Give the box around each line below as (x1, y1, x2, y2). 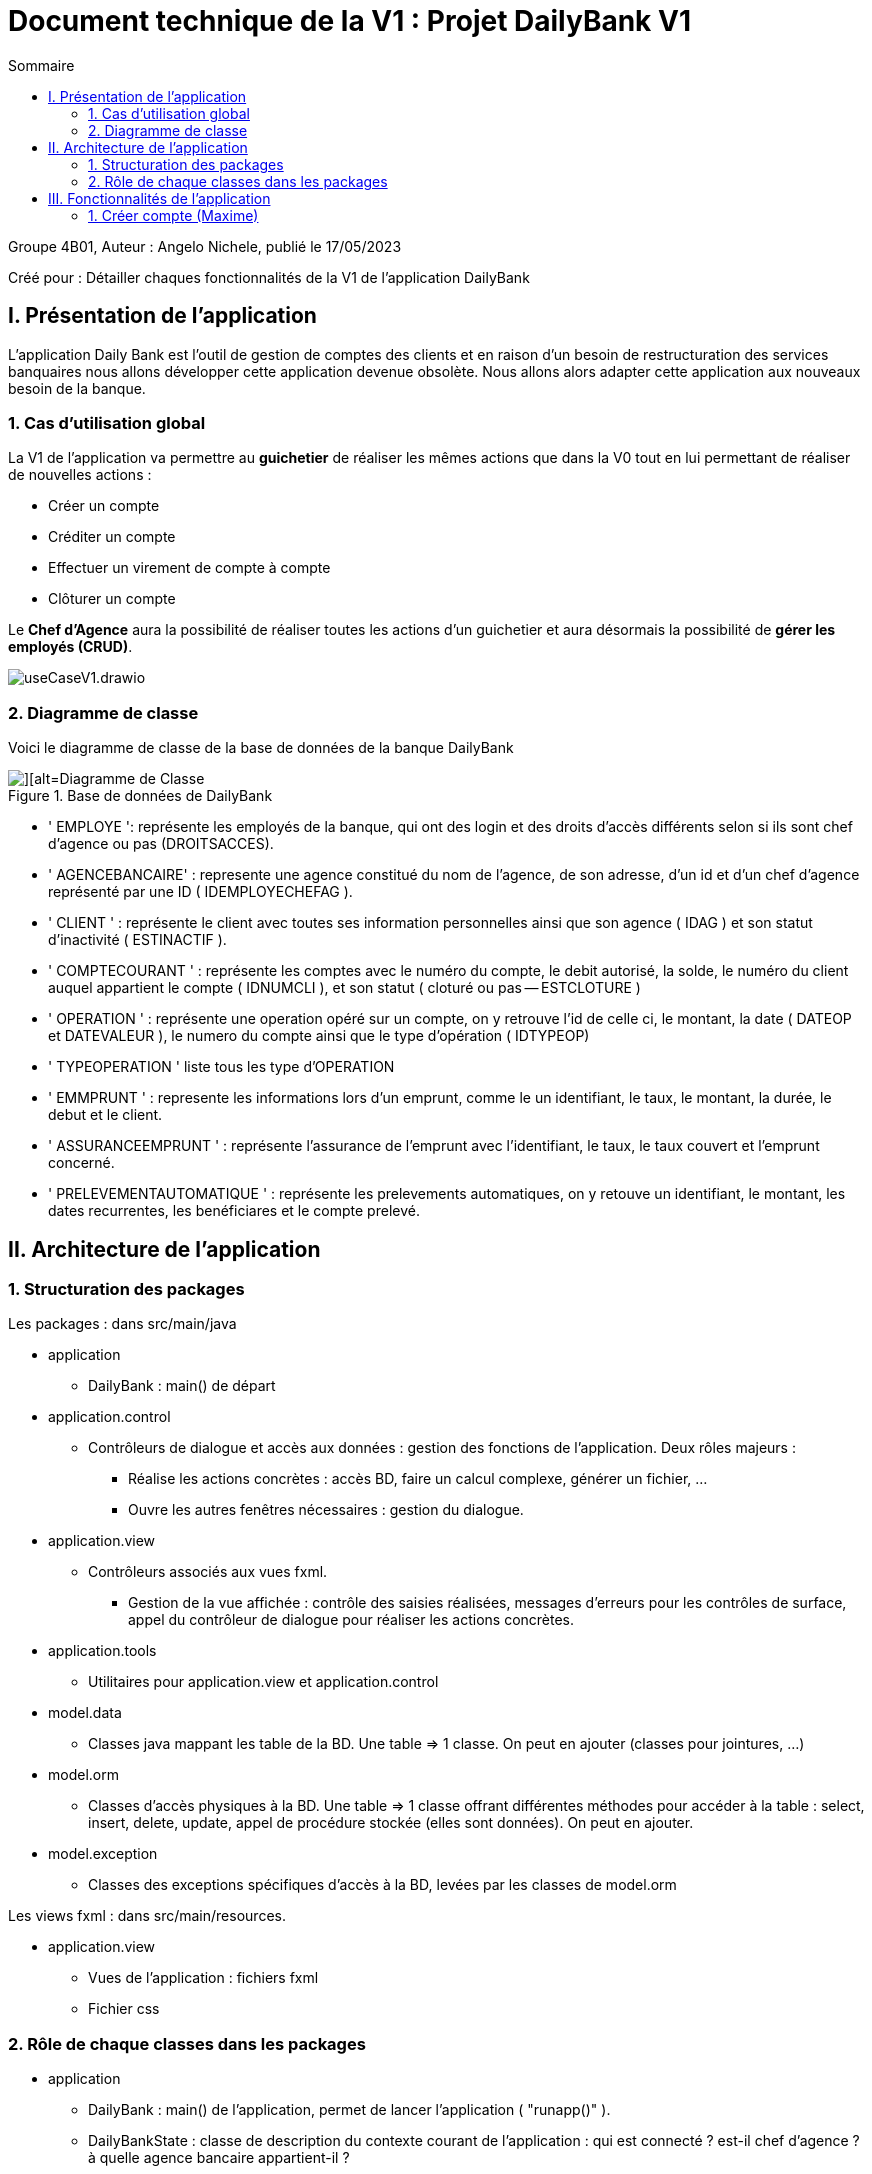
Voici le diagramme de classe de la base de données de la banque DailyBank (8, 739, 514, 757)
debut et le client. (48, 1106, 163, 1124)
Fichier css (88, 2000, 160, 2018)
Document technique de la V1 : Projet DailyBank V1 (8, 4, 691, 38)
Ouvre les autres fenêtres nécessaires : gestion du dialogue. (128, 1501, 524, 1519)
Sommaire (8, 56, 75, 74)
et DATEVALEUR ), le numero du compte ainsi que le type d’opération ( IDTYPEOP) (48, 1027, 590, 1045)
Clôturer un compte (48, 590, 176, 608)
